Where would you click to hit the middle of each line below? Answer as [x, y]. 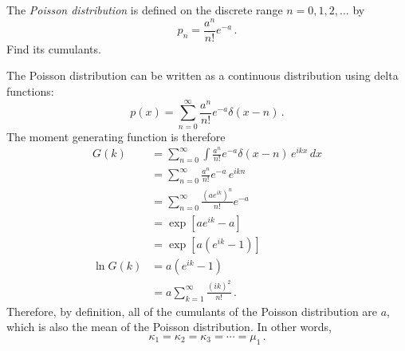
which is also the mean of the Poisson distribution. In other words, [169, 327]
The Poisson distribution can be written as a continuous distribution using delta [202, 75]
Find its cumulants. [54, 48]
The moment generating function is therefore [116, 136]
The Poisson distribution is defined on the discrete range [145, 10]
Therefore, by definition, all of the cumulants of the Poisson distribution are [192, 311]
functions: [30, 91]
